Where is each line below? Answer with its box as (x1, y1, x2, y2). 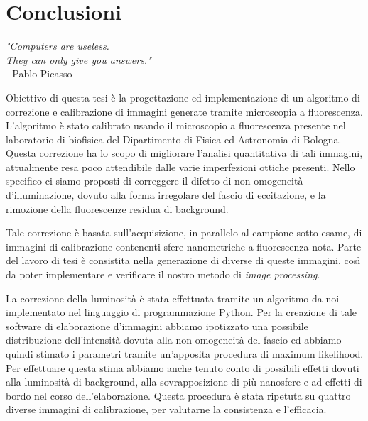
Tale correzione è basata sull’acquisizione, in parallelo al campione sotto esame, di (6, 225, 362, 240)
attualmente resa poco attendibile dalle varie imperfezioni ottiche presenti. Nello (6, 159, 355, 174)
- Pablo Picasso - (6, 66, 79, 81)
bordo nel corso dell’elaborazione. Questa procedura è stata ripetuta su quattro (6, 388, 351, 403)
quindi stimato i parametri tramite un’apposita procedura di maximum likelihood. (6, 346, 364, 361)
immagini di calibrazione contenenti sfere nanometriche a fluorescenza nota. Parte (6, 239, 362, 253)
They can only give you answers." (6, 52, 151, 67)
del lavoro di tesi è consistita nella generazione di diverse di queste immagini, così (6, 253, 361, 268)
